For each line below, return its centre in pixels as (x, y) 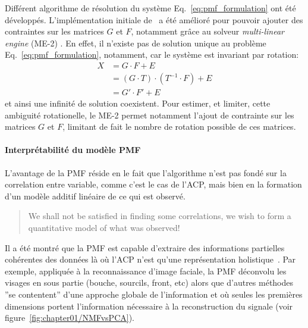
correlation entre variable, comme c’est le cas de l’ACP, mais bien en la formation (153, 184)
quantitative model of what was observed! (104, 228)
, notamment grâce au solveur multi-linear (208, 31)
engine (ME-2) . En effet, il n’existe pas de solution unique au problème (136, 43)
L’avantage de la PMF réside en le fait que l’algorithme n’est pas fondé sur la (146, 172)
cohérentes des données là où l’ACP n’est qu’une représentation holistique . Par (150, 259)
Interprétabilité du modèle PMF (73, 150)
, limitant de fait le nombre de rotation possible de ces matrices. (179, 126)
